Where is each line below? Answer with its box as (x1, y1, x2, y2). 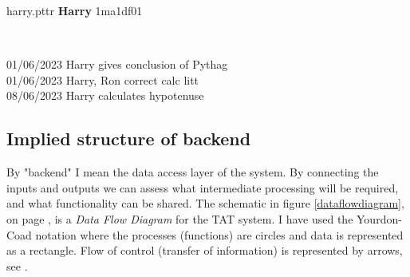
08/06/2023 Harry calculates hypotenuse (6, 87, 204, 104)
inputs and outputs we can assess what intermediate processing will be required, (6, 179, 399, 196)
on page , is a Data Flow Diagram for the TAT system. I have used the (6, 210, 353, 227)
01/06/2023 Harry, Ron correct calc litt (6, 71, 199, 88)
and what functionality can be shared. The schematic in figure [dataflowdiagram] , (6, 195, 404, 212)
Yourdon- (357, 210, 402, 227)
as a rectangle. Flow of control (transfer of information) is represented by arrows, (6, 242, 403, 259)
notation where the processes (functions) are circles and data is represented (35, 226, 404, 243)
